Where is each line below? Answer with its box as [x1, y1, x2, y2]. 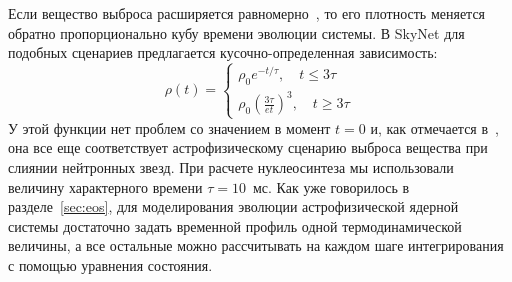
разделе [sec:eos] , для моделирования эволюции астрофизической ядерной [8, 196, 459, 217]
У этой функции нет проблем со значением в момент [8, 117, 331, 138]
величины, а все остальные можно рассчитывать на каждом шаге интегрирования [8, 235, 504, 256]
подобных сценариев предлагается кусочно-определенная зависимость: [8, 42, 438, 63]
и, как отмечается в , [370, 117, 499, 138]
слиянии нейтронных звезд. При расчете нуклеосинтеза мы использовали [8, 156, 454, 177]
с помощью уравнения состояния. [8, 254, 213, 275]
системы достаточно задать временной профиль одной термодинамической [8, 215, 462, 236]
